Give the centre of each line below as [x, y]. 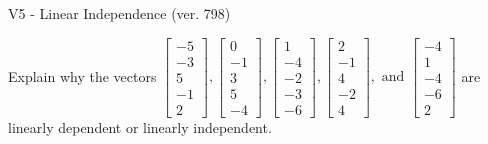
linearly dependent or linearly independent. [140, 126]
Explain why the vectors [82, 75]
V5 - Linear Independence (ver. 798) [119, 13]
